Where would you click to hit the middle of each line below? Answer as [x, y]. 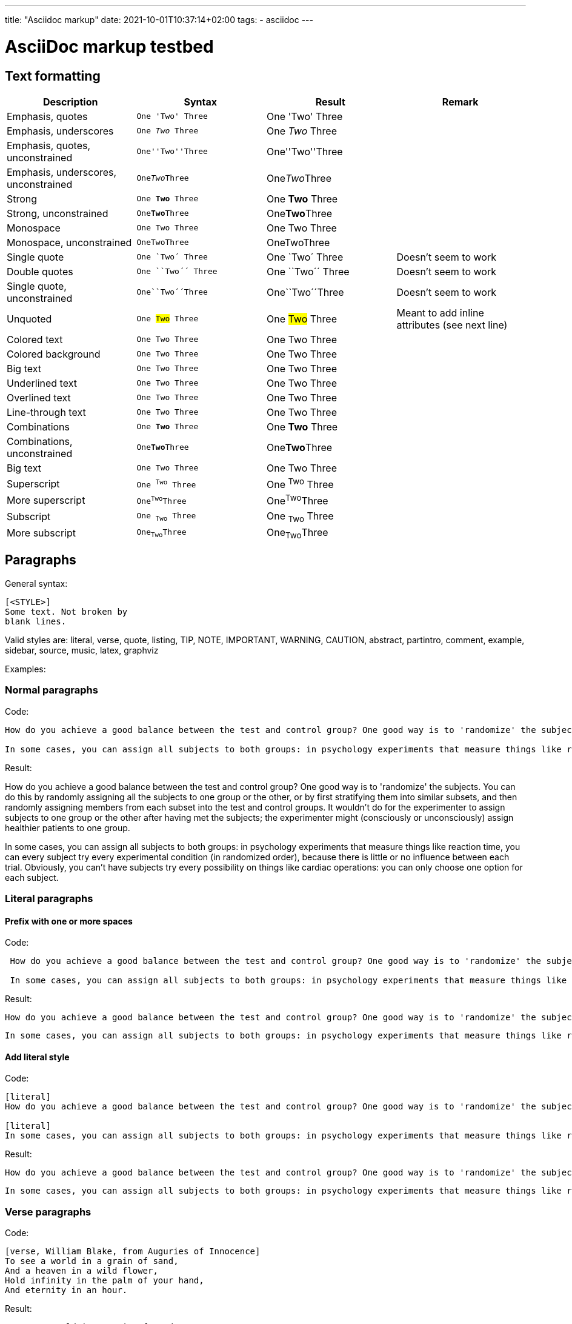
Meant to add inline [440, 313]
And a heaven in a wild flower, [81, 1271]
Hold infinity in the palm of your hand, [105, 1281]
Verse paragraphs [48, 1212]
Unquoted [29, 319]
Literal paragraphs [49, 898]
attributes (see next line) [452, 325]
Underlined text [42, 383]
